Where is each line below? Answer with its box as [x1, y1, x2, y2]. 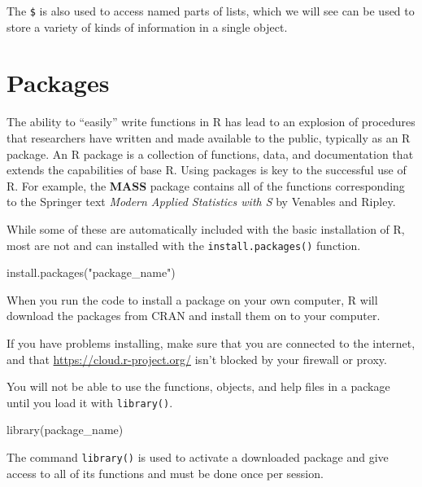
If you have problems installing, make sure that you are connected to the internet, [7, 334, 415, 351]
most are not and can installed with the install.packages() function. [7, 236, 361, 253]
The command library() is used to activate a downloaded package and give [7, 449, 389, 465]
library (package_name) [7, 421, 124, 438]
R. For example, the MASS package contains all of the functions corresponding [7, 177, 405, 194]
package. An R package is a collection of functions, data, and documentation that [7, 145, 414, 162]
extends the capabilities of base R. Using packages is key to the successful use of [7, 161, 407, 178]
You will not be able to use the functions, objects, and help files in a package [7, 378, 390, 395]
